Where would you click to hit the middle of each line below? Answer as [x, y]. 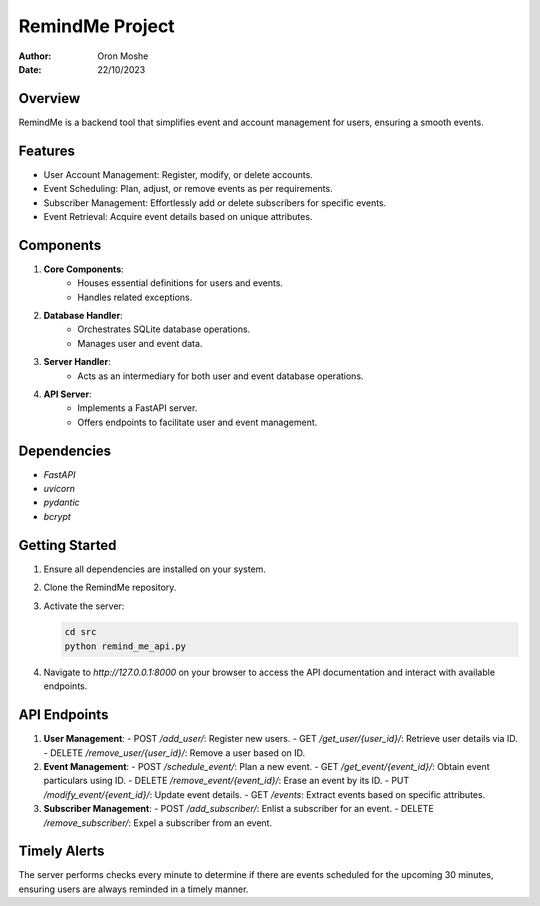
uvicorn [59, 489]
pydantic [61, 502]
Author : [35, 56]
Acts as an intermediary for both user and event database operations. [220, 376]
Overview [49, 98]
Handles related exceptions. [135, 297]
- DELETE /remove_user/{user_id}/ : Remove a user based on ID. [174, 752]
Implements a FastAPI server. [137, 408]
